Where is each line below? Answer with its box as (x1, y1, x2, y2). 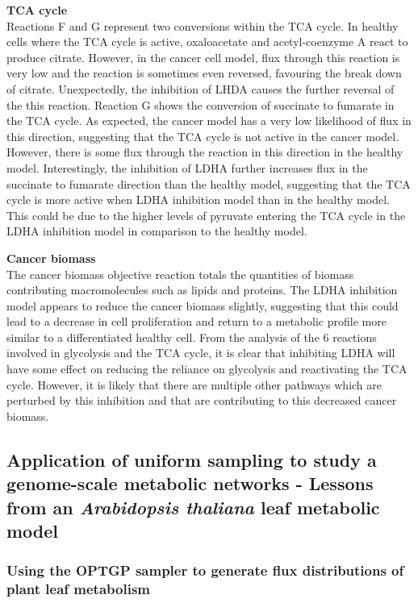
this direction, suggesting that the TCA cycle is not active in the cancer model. (6, 127, 399, 144)
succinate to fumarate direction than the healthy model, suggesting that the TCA (6, 175, 411, 192)
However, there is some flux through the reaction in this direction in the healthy (6, 143, 403, 160)
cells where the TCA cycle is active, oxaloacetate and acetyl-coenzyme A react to (6, 33, 408, 50)
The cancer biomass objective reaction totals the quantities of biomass (6, 265, 354, 282)
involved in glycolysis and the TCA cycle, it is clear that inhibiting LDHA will (6, 344, 395, 361)
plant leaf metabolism (6, 579, 150, 599)
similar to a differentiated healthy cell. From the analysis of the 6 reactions (6, 328, 377, 345)
